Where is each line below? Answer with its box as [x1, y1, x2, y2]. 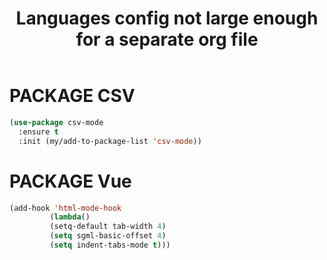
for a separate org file [75, 28, 259, 51]
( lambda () [49, 212, 91, 222]
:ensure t [18, 127, 59, 137]
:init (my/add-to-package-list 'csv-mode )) [18, 136, 202, 146]
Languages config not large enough [15, 7, 319, 30]
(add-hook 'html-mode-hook [9, 203, 122, 213]
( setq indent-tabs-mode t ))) [49, 240, 171, 250]
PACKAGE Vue [9, 170, 132, 192]
